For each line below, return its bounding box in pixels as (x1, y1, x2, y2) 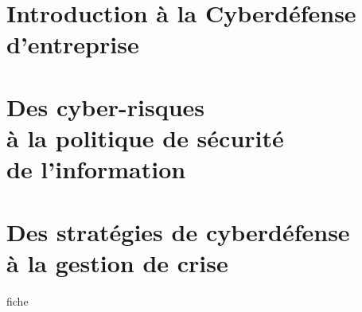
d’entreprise (6, 28, 139, 60)
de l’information (6, 153, 186, 185)
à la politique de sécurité (6, 121, 284, 154)
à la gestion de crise (6, 246, 228, 279)
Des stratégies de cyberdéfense (6, 215, 350, 248)
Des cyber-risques (6, 90, 205, 123)
